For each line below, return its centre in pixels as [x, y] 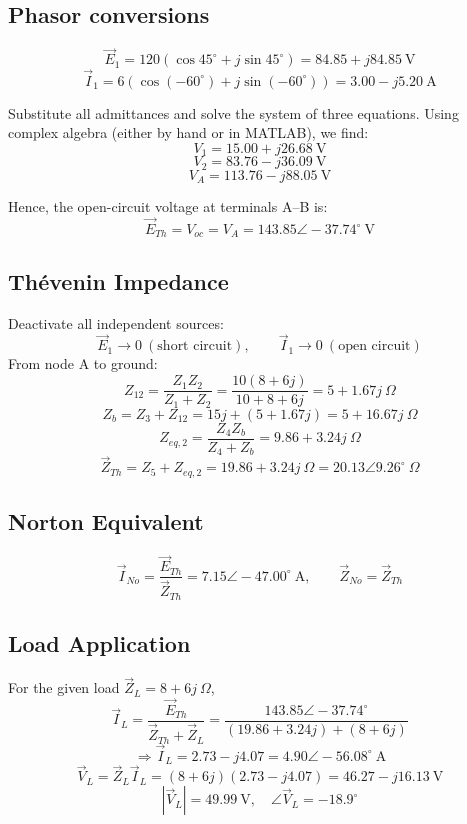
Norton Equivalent [106, 521]
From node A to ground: [83, 363]
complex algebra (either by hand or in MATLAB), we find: [188, 132]
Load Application [99, 643]
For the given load [64, 687]
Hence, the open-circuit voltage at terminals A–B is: [168, 206]
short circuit [195, 346]
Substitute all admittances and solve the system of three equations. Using [233, 112]
